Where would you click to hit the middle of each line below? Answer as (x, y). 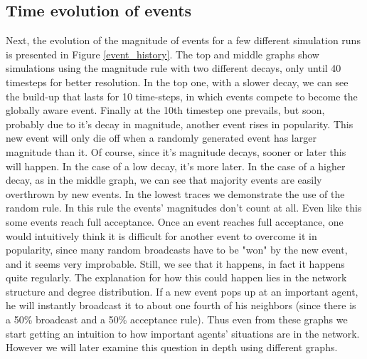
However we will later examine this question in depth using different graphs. (172, 347)
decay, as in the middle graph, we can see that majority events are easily (164, 180)
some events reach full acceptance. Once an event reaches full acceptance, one (175, 221)
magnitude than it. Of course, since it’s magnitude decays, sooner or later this (176, 151)
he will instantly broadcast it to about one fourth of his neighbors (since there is (181, 305)
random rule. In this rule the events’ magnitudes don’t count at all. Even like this (184, 208)
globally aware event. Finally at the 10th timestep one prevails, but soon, (165, 110)
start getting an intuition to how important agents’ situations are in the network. (183, 333)
